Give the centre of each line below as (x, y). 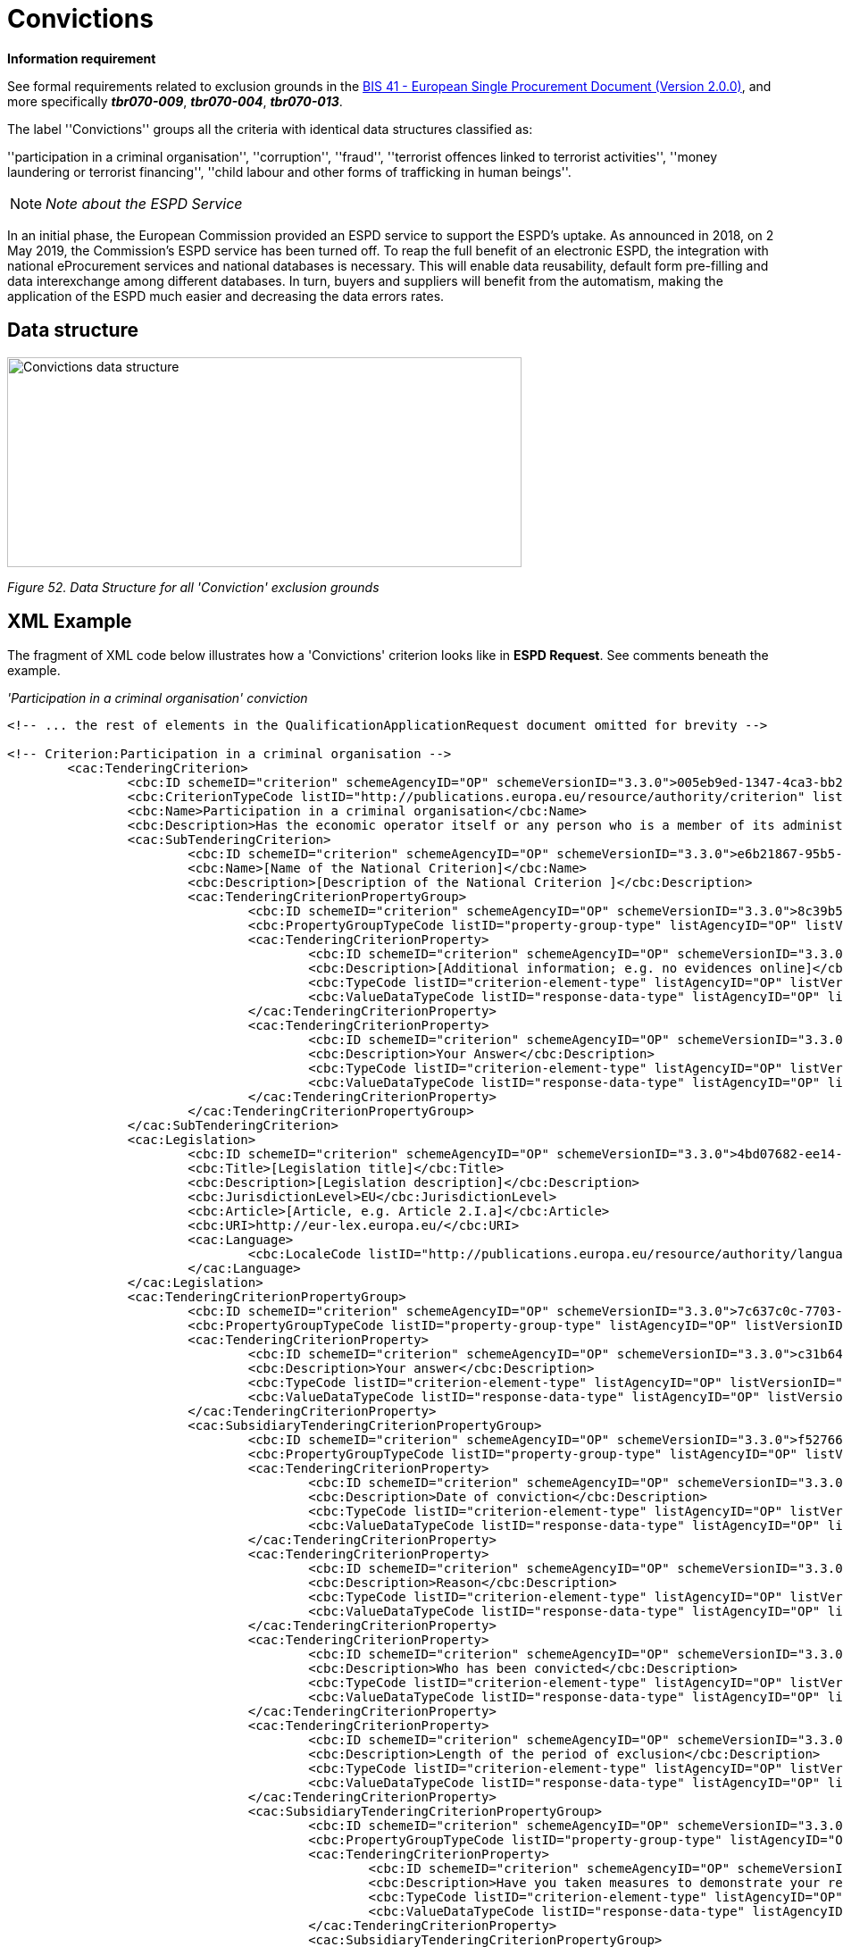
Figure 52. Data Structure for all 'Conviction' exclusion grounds (193, 587)
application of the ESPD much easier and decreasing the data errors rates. (226, 296)
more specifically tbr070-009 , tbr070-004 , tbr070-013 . (175, 101)
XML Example (70, 622)
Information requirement (82, 58)
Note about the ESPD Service (144, 203)
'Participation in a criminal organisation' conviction (158, 698)
